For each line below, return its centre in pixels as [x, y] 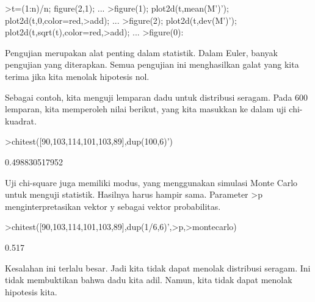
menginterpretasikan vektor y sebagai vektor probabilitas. [113, 206]
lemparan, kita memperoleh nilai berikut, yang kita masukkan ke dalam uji [146, 109]
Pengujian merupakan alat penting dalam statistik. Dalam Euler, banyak [141, 52]
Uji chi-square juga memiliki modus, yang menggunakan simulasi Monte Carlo [151, 182]
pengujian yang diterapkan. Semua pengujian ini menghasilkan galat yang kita [152, 64]
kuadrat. [21, 120]
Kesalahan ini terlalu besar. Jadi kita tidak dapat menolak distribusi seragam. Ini [158, 268]
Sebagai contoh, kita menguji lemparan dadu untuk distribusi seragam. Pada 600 [157, 97]
